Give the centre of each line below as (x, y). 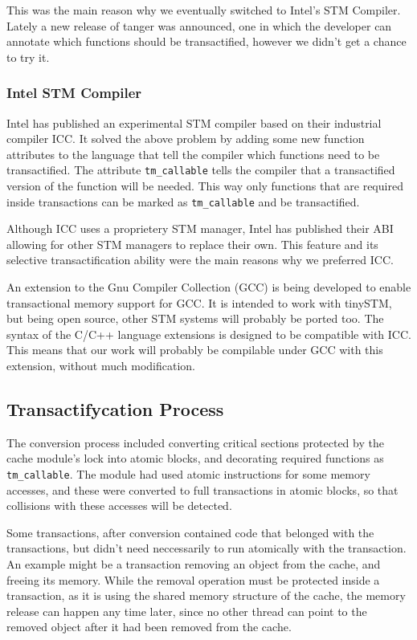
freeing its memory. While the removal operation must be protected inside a (193, 579)
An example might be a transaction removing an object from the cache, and (194, 564)
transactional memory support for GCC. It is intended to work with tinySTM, (199, 302)
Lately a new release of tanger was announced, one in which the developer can (199, 25)
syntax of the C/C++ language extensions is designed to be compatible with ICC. (209, 334)
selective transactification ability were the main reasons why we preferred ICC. (200, 260)
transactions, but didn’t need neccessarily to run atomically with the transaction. (206, 548)
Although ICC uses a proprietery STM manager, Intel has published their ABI (200, 228)
